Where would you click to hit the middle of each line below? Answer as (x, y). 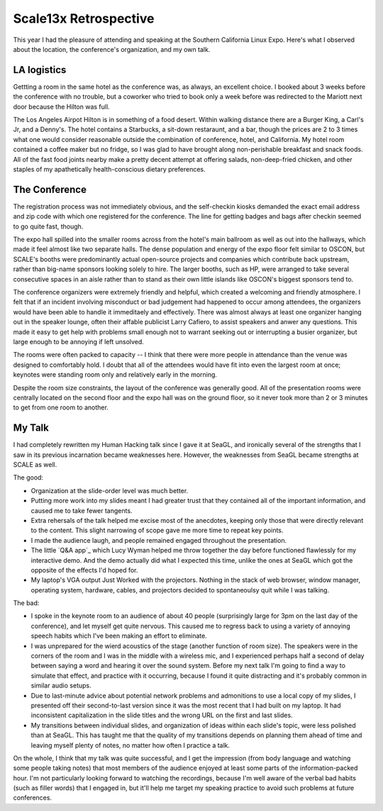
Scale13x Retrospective (84, 18)
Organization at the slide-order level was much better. (110, 490)
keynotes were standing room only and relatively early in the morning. (115, 375)
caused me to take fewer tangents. (82, 510)
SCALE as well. (35, 464)
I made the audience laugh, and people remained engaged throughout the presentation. (159, 540)
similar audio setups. (61, 685)
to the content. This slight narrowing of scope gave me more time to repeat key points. (157, 530)
